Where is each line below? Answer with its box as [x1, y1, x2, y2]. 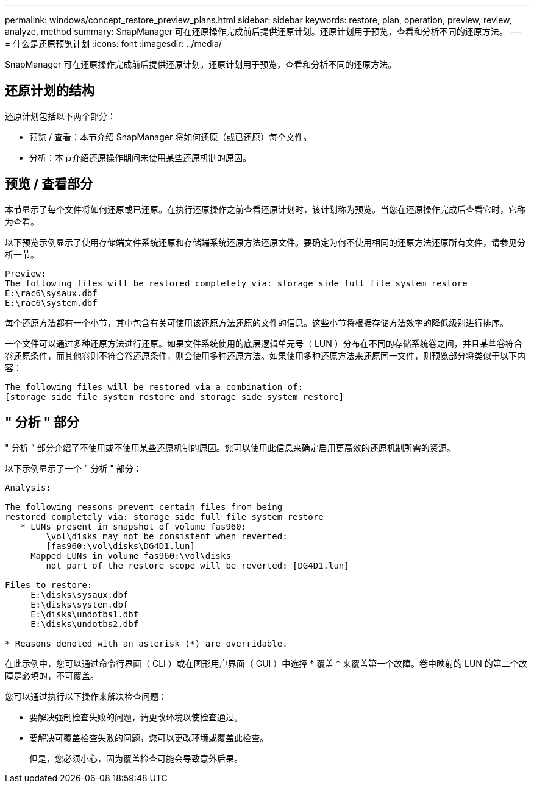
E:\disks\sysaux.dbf [30, 589, 129, 600]
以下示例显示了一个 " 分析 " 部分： [5, 463, 142, 474]
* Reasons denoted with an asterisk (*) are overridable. [5, 638, 288, 648]
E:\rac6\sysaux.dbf [5, 288, 98, 298]
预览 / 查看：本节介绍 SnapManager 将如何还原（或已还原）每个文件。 [29, 131, 312, 142]
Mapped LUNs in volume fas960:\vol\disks [30, 550, 231, 561]
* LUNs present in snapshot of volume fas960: [20, 521, 247, 531]
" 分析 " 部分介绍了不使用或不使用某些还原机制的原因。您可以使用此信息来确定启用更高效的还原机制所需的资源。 [5, 442, 455, 453]
